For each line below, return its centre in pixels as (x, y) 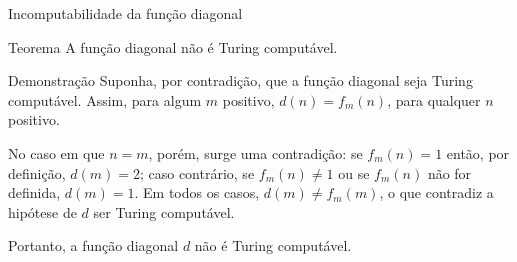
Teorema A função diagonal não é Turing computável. (173, 46)
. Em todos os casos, (197, 192)
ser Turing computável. (164, 211)
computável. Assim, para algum (105, 99)
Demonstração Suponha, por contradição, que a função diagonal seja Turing (240, 80)
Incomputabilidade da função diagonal (125, 13)
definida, (34, 192)
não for (449, 172)
